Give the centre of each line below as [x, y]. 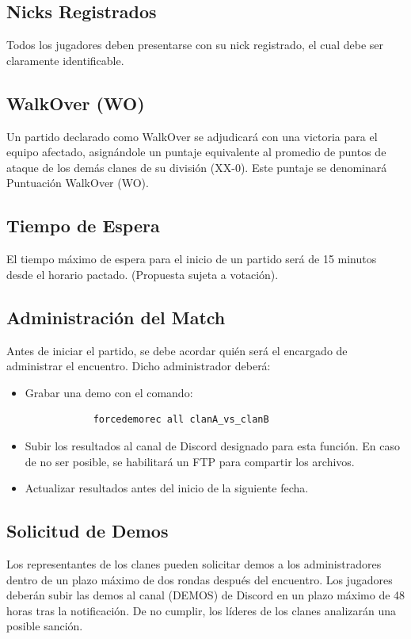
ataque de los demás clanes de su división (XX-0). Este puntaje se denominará [197, 167]
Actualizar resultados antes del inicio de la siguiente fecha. [167, 488]
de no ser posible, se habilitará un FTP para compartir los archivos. [190, 461]
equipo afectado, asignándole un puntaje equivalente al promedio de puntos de [196, 152]
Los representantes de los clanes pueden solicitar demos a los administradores [194, 563]
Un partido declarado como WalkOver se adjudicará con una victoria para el [192, 136]
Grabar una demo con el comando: [109, 392]
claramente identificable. [65, 60]
